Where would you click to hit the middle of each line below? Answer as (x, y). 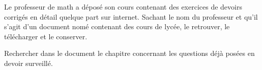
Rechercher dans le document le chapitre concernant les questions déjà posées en (129, 53)
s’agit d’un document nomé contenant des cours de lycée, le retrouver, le (117, 26)
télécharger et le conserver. (46, 36)
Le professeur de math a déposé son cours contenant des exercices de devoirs (123, 7)
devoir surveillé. (28, 63)
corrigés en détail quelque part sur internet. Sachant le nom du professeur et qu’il (131, 16)
